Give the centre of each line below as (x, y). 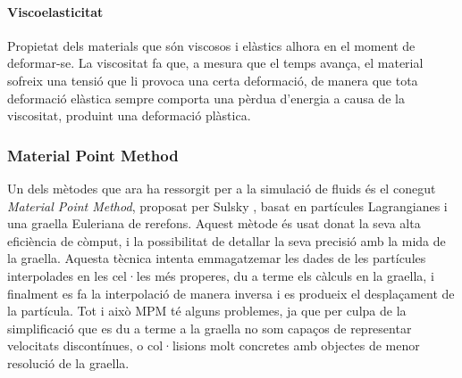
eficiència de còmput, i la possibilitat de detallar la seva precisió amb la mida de (227, 240)
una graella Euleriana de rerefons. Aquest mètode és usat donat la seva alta (214, 223)
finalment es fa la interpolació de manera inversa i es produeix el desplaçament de (231, 293)
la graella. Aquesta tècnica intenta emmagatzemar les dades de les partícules (217, 258)
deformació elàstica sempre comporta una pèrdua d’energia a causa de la (206, 98)
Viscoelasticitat (55, 11)
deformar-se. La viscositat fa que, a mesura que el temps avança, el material (215, 63)
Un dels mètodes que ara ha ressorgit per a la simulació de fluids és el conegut (222, 188)
